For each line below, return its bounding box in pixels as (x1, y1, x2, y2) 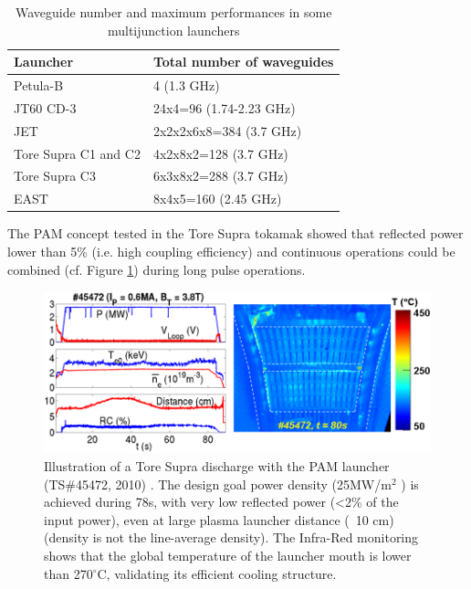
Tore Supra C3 (14, 166, 96, 185)
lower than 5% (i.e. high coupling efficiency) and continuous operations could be (7, 241, 455, 260)
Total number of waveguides (152, 52, 334, 71)
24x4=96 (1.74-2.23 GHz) (152, 98, 296, 117)
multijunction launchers (107, 20, 240, 39)
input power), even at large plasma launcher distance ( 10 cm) (44, 510, 394, 529)
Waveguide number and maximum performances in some (16, 3, 332, 21)
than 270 (44, 563, 93, 583)
